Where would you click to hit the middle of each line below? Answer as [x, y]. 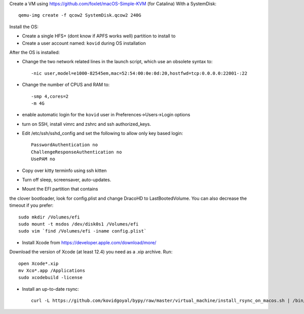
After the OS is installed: [35, 52]
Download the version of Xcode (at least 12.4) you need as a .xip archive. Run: [91, 252]
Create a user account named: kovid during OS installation [84, 43]
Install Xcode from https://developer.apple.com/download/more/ [89, 242]
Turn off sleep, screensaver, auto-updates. [67, 180]
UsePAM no [43, 159]
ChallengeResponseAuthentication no [77, 152]
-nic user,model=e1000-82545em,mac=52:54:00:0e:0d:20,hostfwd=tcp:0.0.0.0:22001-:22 [139, 73]
